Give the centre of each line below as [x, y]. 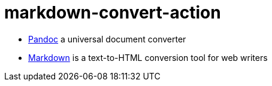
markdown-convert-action [113, 13]
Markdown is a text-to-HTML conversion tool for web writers [148, 57]
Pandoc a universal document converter [107, 39]
